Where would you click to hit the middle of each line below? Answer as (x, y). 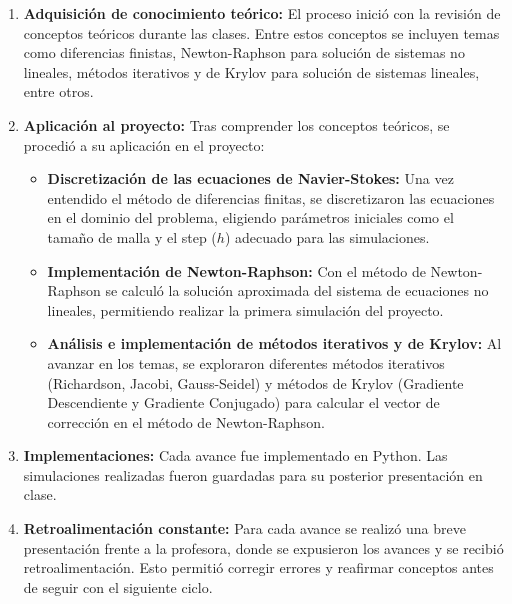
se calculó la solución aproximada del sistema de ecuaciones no (297, 290)
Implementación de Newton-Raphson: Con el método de (236, 270)
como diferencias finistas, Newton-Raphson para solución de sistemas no (244, 52)
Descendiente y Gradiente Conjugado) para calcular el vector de (243, 402)
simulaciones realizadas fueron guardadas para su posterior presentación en (253, 474)
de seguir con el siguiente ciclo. (118, 586)
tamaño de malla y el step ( (132, 236)
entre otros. (58, 91)
